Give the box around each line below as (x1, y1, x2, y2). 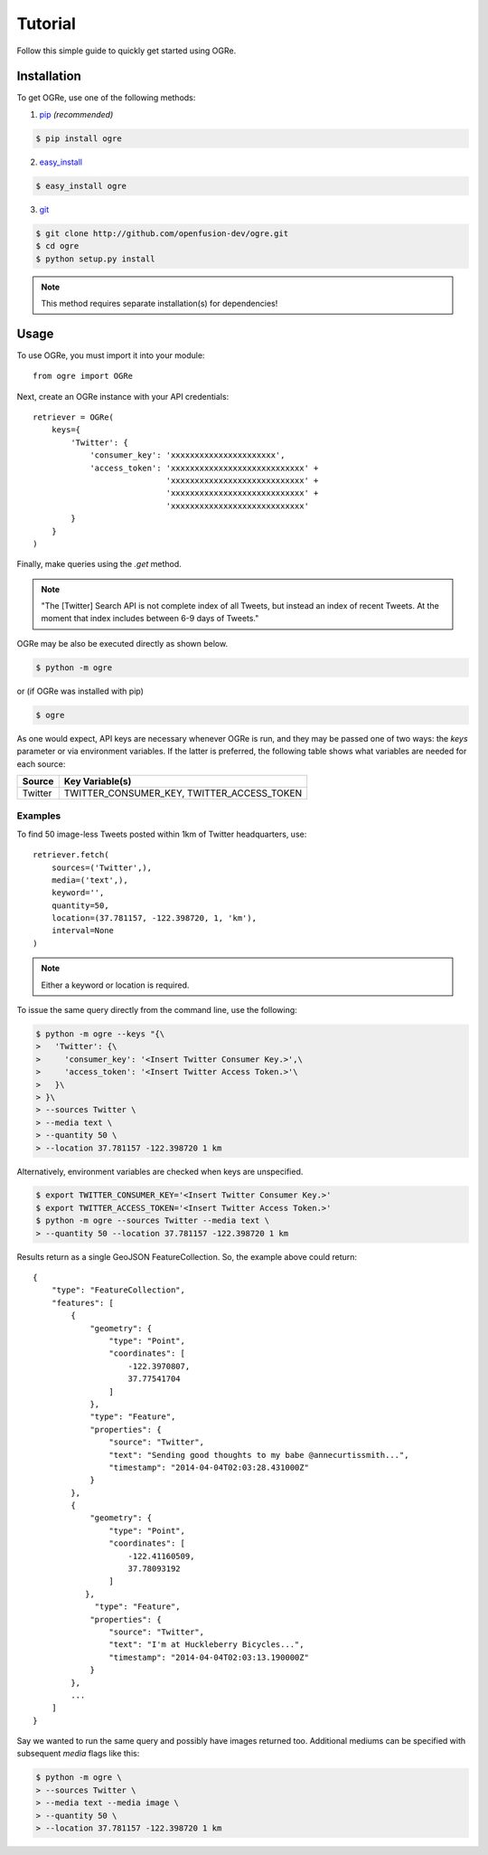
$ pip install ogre (35, 133, 122, 144)
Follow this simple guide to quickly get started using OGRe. (16, 45, 237, 56)
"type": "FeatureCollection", (51, 1285, 185, 1295)
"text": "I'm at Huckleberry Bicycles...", (108, 1640, 305, 1650)
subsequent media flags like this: (16, 1748, 140, 1759)
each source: (16, 758, 66, 769)
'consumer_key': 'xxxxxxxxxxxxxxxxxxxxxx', (89, 450, 286, 460)
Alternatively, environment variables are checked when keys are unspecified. (16, 1166, 304, 1177)
